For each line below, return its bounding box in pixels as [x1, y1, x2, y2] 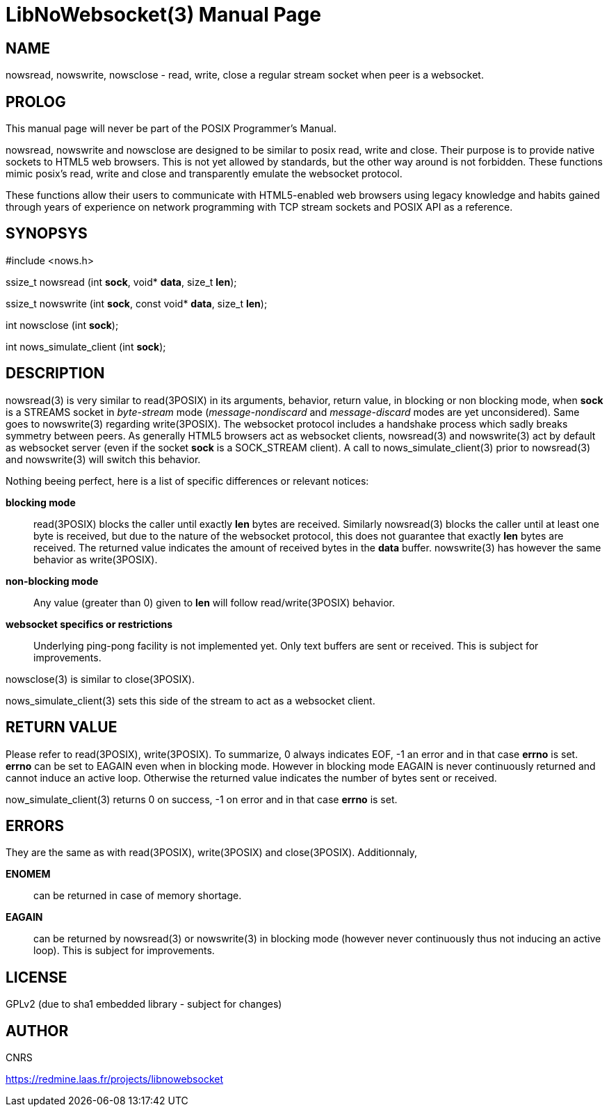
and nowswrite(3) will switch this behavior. [6, 453, 201, 465]
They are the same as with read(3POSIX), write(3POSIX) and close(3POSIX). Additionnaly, [6, 846, 418, 859]
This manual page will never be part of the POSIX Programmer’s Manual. [6, 122, 336, 135]
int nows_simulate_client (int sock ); [6, 340, 166, 353]
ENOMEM [6, 868, 51, 880]
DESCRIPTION [6, 364, 105, 382]
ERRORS [6, 816, 65, 835]
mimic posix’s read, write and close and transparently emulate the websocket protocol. [6, 168, 403, 180]
